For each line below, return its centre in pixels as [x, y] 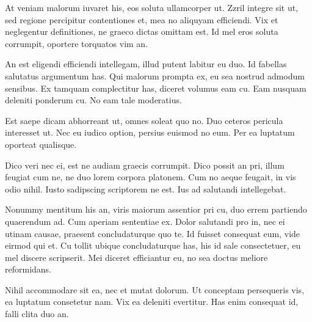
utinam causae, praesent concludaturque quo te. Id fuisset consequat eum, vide [153, 233]
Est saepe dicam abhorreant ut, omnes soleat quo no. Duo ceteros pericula [144, 120]
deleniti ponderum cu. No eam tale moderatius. [93, 100]
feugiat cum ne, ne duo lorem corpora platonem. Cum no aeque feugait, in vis [151, 177]
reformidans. [28, 269]
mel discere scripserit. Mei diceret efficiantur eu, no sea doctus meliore [136, 257]
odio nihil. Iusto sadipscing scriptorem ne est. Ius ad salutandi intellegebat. [146, 188]
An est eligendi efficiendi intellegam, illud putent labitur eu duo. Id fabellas [146, 64]
